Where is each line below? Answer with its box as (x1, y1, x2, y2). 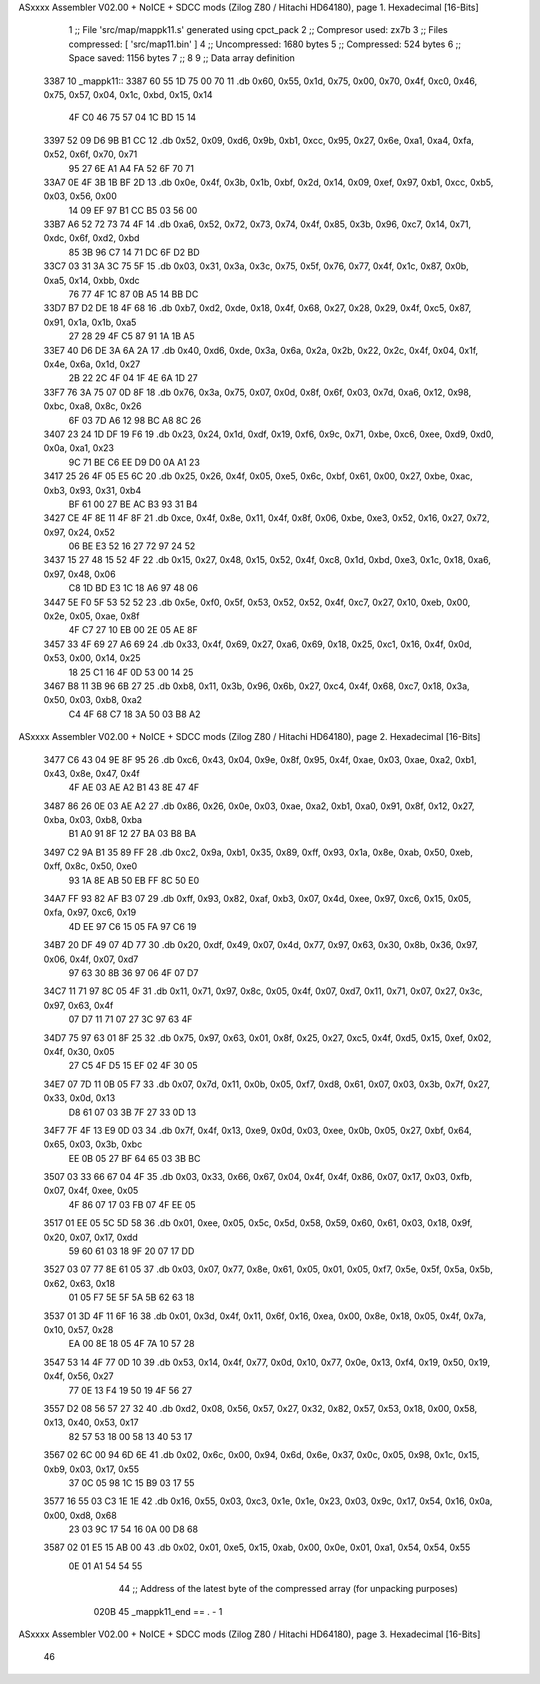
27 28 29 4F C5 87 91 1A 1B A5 (68, 330, 195, 342)
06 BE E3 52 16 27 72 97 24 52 (68, 540, 196, 552)
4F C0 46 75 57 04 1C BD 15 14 (68, 111, 197, 124)
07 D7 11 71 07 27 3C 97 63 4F (68, 1013, 193, 1025)
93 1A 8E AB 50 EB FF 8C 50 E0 (68, 874, 200, 886)
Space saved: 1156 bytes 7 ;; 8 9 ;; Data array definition (68, 52, 295, 64)
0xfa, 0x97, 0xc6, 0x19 (43, 906, 137, 919)
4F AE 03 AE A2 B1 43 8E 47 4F (68, 781, 200, 794)
